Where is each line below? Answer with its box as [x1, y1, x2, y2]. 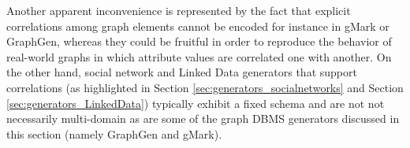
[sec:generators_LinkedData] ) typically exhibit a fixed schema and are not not [6, 94, 385, 111]
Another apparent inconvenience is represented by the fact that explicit [6, 2, 351, 18]
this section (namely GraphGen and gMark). [6, 125, 222, 142]
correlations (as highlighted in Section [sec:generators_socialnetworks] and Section [6, 79, 404, 95]
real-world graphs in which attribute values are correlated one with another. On [6, 48, 392, 65]
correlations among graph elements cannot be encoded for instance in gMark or [6, 17, 389, 34]
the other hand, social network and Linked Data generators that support [6, 64, 357, 80]
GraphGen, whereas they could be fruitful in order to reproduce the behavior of [6, 33, 392, 50]
